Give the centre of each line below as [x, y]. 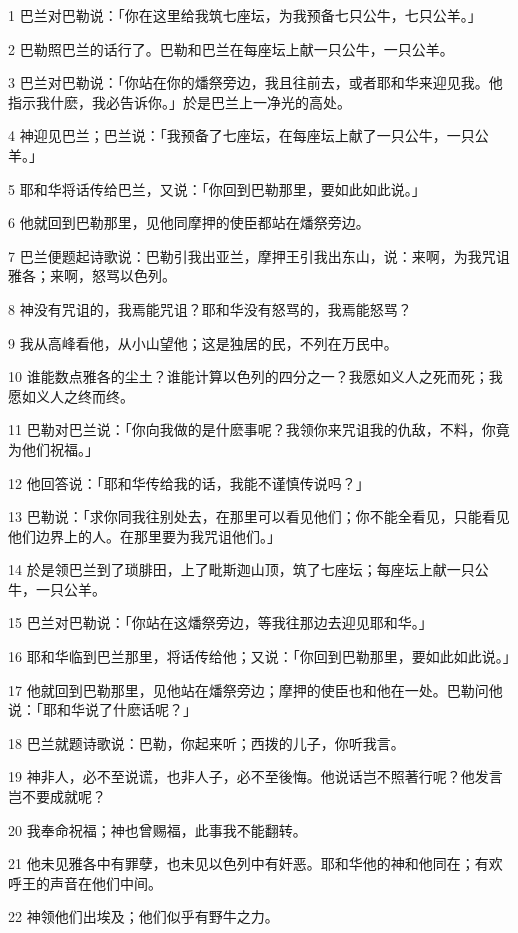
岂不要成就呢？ [57, 796]
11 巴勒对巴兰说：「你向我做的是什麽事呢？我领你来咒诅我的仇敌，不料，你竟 [259, 429]
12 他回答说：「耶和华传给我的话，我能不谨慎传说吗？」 [189, 482]
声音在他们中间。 [105, 882]
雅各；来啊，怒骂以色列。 [92, 275]
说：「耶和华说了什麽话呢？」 [102, 709]
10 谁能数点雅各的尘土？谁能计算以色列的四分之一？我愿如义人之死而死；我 [255, 376]
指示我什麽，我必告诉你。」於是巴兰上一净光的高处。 [179, 101]
